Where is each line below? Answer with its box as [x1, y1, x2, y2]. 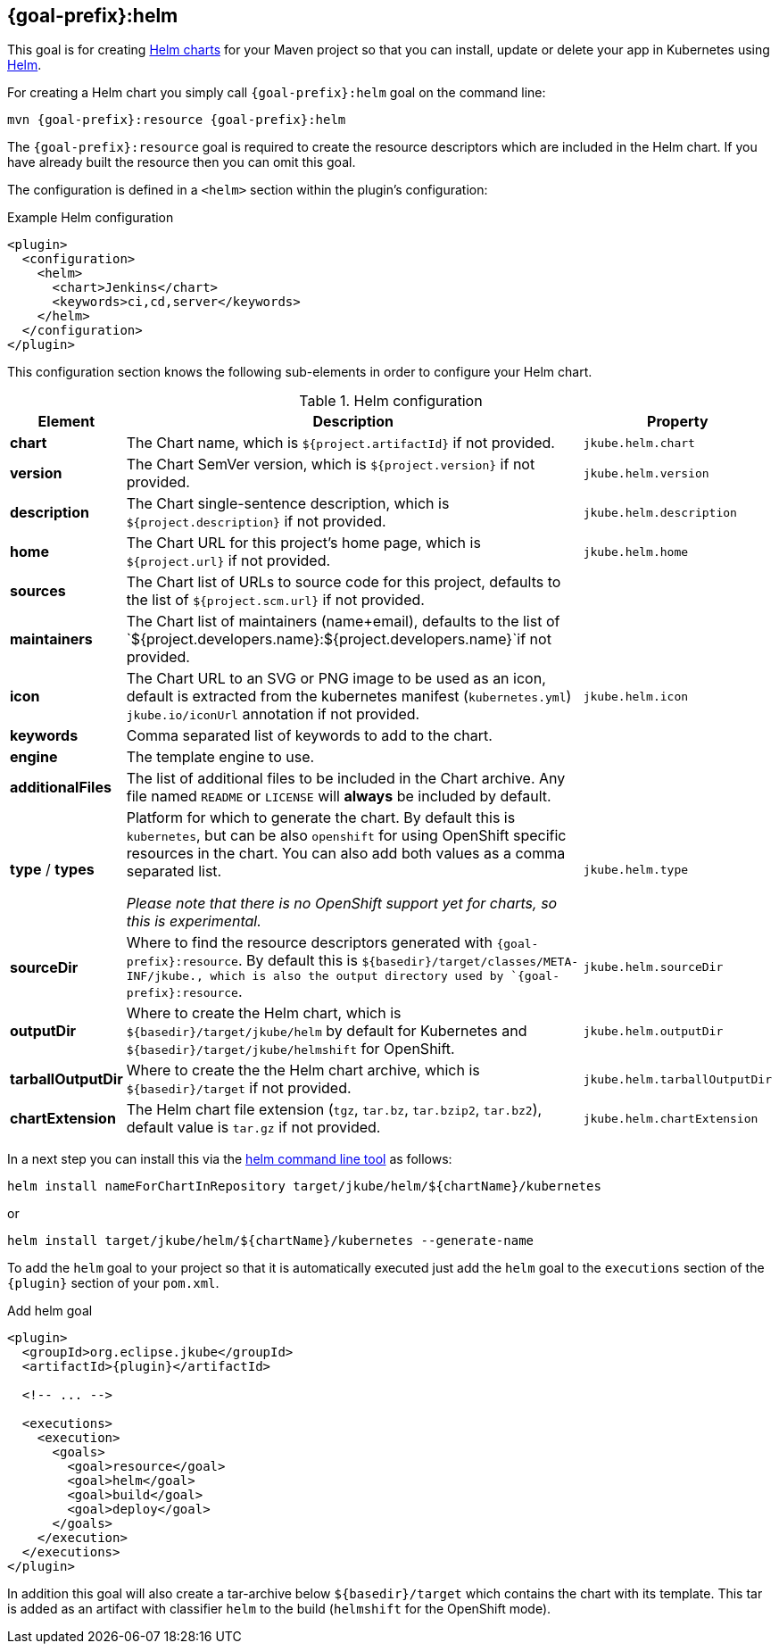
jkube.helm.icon [583, 689, 689, 703]
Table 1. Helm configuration [299, 392, 483, 411]
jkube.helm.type [583, 862, 689, 876]
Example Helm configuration [7, 210, 174, 226]
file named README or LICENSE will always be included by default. [126, 787, 551, 806]
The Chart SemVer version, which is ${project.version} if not [126, 455, 535, 474]
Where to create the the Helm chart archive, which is [126, 1061, 480, 1080]
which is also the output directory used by [210, 969, 504, 983]
